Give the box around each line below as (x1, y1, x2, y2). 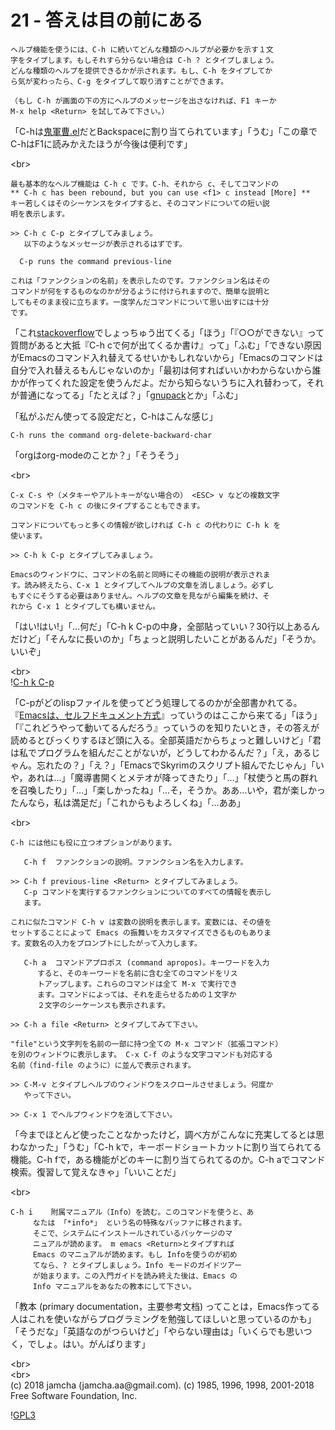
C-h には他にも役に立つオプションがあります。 (10, 837, 177, 848)
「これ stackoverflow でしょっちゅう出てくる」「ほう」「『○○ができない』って (10, 326, 325, 338)
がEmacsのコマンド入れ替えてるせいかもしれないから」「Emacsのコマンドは (10, 351, 324, 363)
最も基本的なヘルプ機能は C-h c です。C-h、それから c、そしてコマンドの (10, 179, 280, 189)
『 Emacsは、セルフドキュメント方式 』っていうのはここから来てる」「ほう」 (10, 709, 323, 721)
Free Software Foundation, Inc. (10, 1389, 138, 1401)
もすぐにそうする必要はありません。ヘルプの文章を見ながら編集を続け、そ (10, 591, 270, 601)
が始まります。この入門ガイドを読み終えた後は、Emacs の (32, 1271, 238, 1281)
